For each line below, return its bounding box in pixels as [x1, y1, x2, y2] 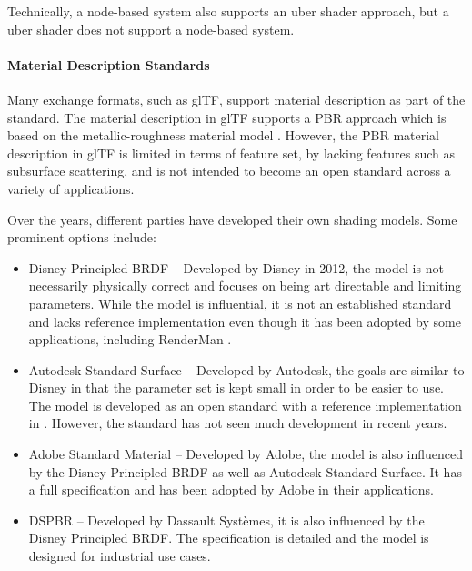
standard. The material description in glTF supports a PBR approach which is [7, 107, 447, 127]
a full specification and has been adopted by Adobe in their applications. [28, 480, 435, 499]
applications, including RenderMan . [28, 330, 232, 349]
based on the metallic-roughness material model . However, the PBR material [7, 126, 439, 145]
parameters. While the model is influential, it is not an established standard [28, 293, 452, 312]
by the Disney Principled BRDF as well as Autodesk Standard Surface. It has [28, 462, 462, 481]
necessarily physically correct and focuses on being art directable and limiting [28, 276, 462, 295]
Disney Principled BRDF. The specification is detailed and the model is [28, 528, 429, 547]
